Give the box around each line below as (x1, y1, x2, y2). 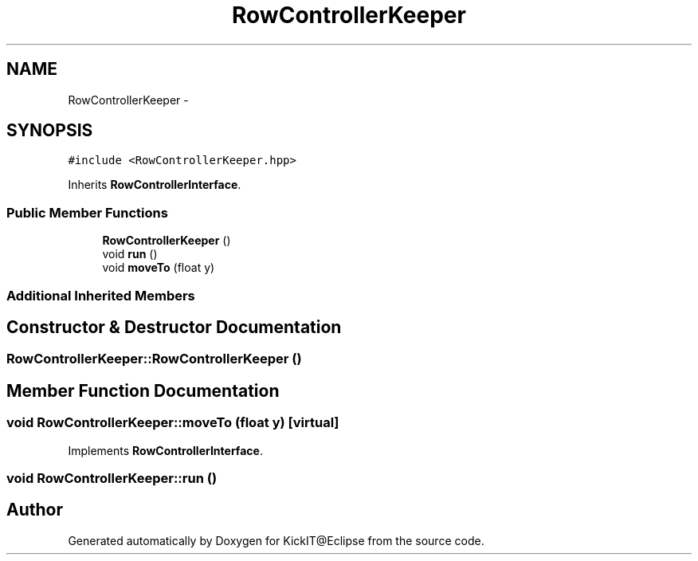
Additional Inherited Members (6, 287, 195, 304)
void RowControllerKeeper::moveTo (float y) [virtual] (6, 414, 339, 431)
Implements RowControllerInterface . (68, 443, 263, 457)
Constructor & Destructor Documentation (6, 316, 342, 337)
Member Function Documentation (6, 380, 280, 401)
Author (6, 500, 63, 520)
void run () (102, 247, 158, 261)
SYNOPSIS (6, 120, 93, 141)
